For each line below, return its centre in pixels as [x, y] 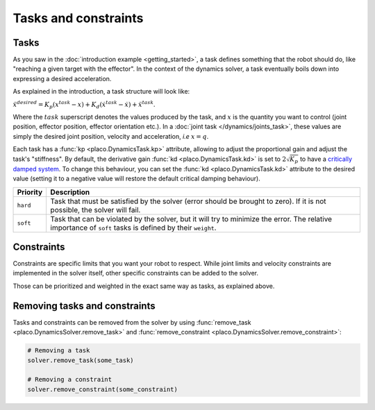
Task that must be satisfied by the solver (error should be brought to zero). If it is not [188, 201]
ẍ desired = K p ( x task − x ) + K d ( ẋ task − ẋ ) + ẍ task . [84, 105]
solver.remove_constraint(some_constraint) [103, 389]
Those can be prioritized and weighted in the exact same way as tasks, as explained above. [144, 286]
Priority [30, 192]
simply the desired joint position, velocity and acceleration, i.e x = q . [111, 136]
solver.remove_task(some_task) [81, 360]
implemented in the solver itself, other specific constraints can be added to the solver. [136, 273]
